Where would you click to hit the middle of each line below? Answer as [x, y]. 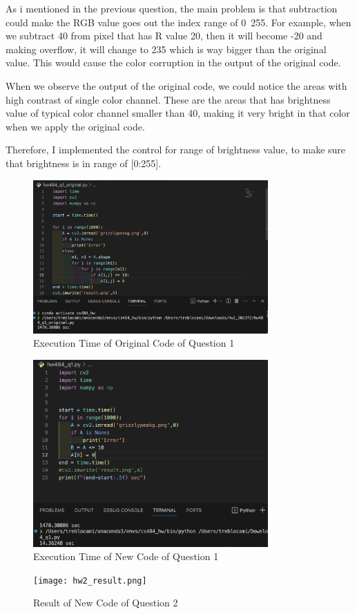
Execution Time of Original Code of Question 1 [134, 343]
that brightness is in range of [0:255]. [84, 163]
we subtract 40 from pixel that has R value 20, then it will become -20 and [164, 36]
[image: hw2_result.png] [90, 581]
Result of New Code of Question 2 [106, 603]
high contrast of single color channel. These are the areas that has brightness [168, 99]
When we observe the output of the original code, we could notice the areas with [176, 85]
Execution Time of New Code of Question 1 [126, 556]
